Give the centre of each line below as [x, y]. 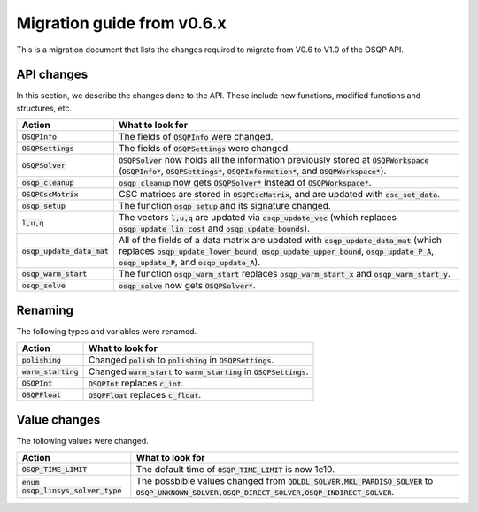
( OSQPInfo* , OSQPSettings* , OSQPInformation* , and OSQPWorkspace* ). [252, 171]
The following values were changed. [83, 440]
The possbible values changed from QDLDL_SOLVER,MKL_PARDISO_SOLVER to [285, 481]
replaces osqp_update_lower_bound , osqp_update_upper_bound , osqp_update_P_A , [276, 251]
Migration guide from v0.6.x [121, 23]
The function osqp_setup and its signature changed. [224, 206]
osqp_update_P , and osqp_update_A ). [189, 263]
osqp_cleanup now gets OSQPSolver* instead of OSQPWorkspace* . [245, 183]
